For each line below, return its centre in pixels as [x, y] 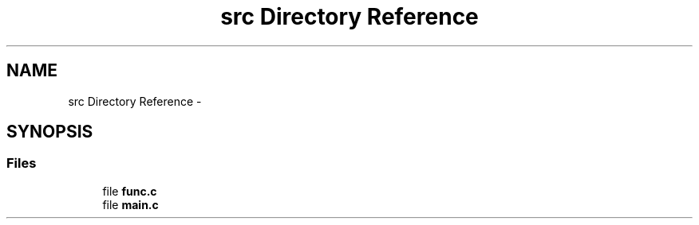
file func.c [130, 191]
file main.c [130, 204]
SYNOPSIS [50, 132]
